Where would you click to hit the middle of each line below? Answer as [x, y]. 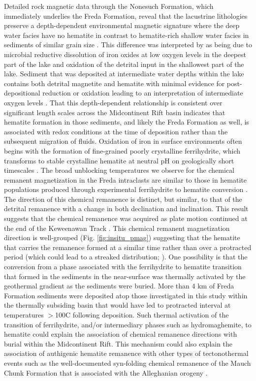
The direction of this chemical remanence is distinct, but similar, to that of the [123, 199]
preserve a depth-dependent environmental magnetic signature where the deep [122, 25]
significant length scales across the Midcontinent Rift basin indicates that [115, 112]
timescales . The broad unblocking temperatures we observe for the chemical [119, 170]
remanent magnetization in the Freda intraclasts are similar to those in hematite [126, 179]
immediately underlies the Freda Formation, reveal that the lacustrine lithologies [126, 16]
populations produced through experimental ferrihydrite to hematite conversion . [126, 189]
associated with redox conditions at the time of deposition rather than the [116, 131]
